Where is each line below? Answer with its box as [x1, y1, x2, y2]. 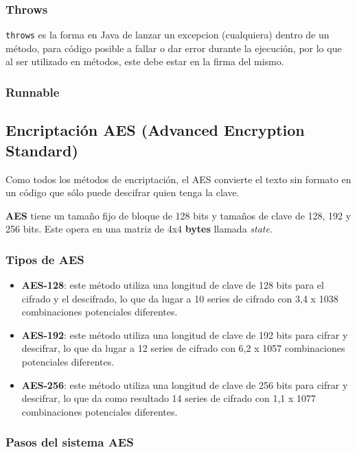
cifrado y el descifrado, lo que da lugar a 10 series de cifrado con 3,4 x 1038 [21, 291, 338, 305]
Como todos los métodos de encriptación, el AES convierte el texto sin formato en [5, 171, 352, 186]
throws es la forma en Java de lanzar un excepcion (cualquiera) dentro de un [5, 27, 330, 42]
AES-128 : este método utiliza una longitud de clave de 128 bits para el [21, 278, 324, 292]
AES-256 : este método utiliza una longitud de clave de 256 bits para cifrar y [21, 377, 348, 392]
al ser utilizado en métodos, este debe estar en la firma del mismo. [5, 54, 284, 69]
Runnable [5, 83, 60, 100]
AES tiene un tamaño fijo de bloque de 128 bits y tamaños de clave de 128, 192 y [5, 208, 352, 222]
